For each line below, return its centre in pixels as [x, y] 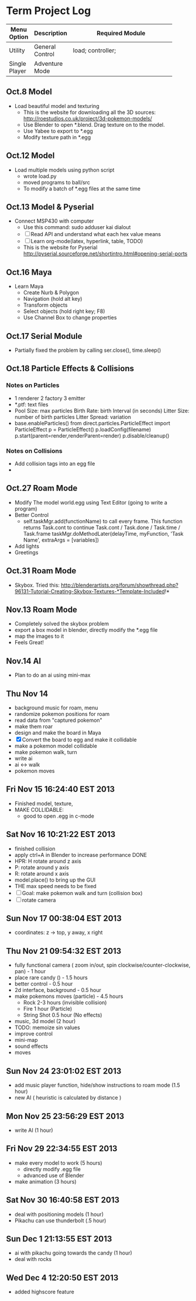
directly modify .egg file [52, 1169]
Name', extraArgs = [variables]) [61, 540]
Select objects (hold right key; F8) [64, 311]
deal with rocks [33, 1259]
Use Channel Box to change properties [70, 318]
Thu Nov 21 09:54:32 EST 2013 [64, 951]
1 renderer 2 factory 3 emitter [50, 398]
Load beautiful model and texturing [57, 106]
